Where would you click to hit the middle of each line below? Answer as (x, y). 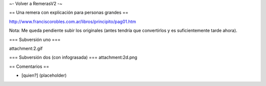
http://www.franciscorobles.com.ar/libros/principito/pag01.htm (73, 21)
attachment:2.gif (26, 48)
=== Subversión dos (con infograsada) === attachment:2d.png (73, 57)
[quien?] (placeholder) (44, 75)
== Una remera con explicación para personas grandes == (69, 13)
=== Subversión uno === (35, 40)
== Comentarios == (29, 66)
